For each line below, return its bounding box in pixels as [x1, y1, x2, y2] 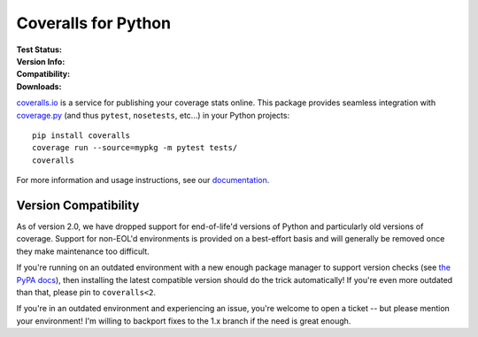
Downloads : [16, 80, 62, 92]
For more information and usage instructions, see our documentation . [16, 175, 270, 186]
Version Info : [16, 56, 66, 66]
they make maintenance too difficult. [16, 246, 150, 257]
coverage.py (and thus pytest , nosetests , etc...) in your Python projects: [16, 110, 290, 120]
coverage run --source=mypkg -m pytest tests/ [32, 142, 238, 153]
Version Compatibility [16, 197, 140, 212]
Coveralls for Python [16, 13, 172, 33]
